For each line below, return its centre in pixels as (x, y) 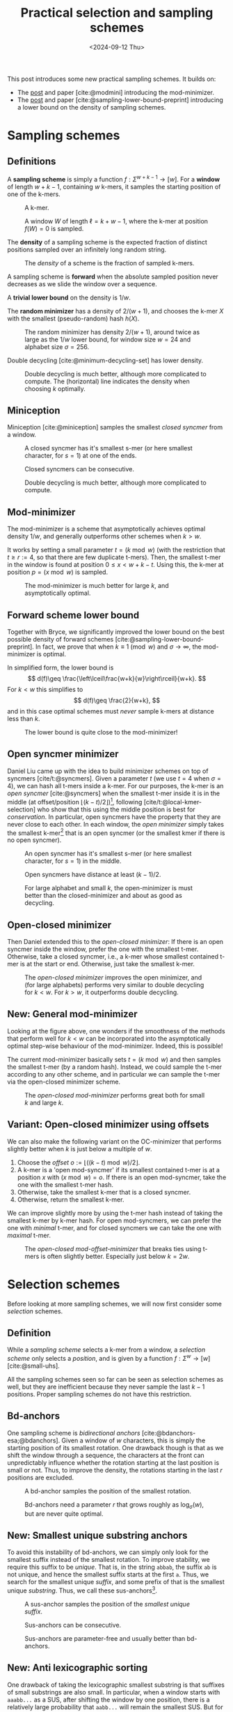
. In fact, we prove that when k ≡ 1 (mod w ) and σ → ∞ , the (117, 647)
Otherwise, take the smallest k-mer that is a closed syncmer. (104, 1192)
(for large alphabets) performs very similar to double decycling (114, 984)
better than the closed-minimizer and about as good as (103, 896)
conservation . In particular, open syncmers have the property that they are (114, 817)
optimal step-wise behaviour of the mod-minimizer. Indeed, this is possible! (115, 1046)
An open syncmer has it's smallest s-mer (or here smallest (108, 854)
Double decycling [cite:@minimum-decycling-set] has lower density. (105, 360)
